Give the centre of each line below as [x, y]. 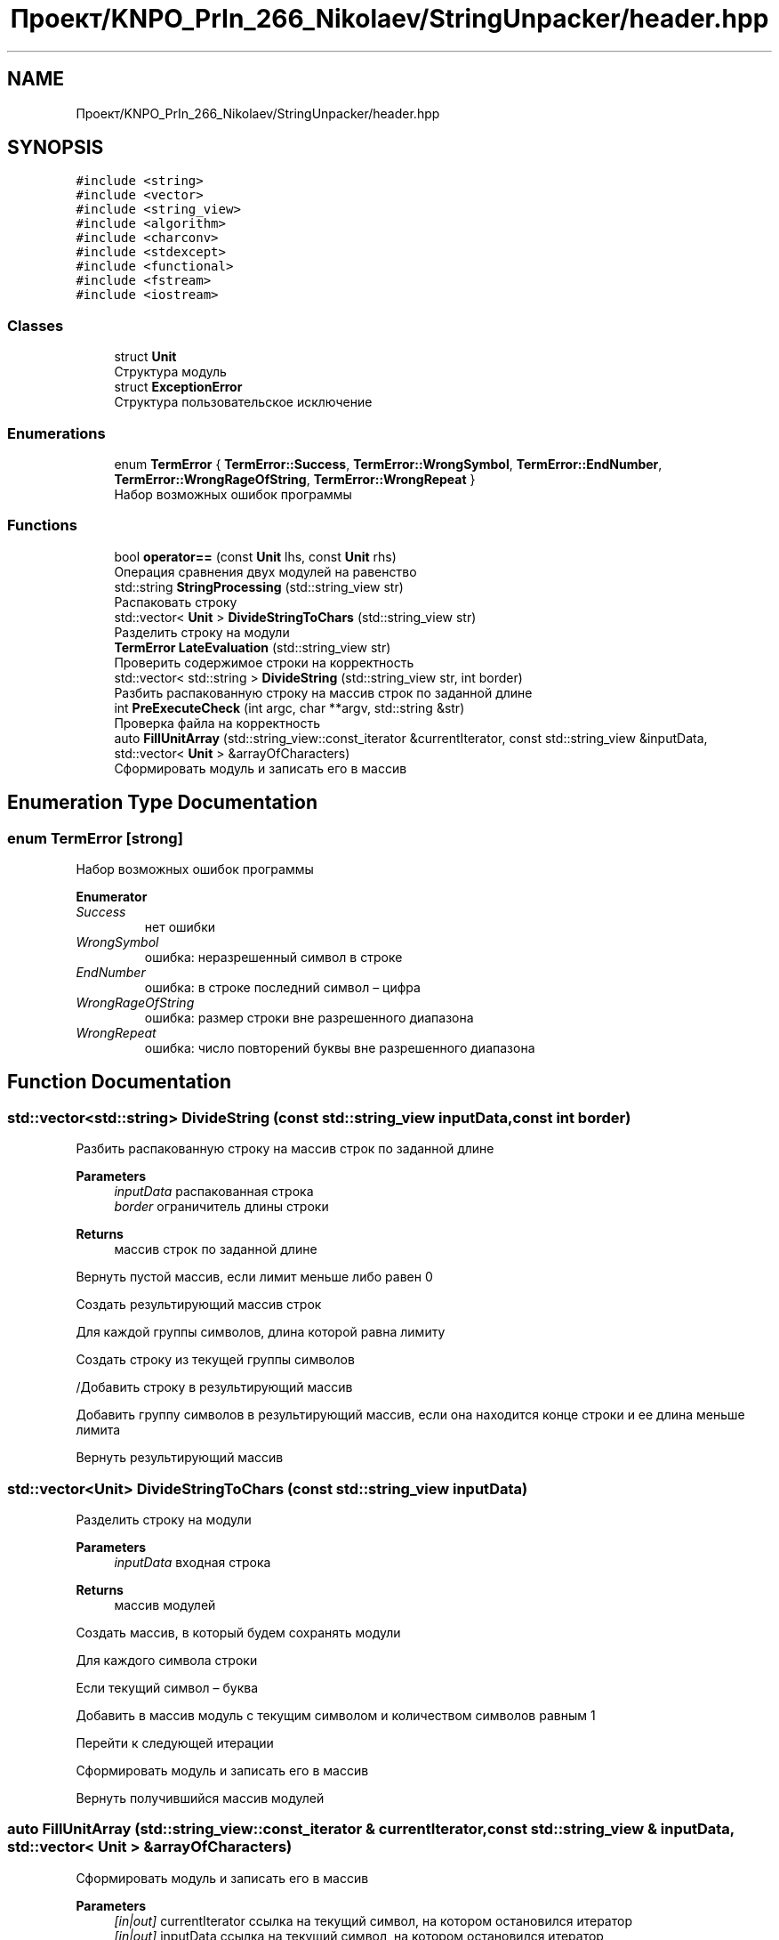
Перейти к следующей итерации [175, 1742]
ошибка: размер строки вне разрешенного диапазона [309, 1017]
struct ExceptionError [178, 387]
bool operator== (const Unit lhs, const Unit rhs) [255, 556]
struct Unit [145, 357]
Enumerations [56, 433]
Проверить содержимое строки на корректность [264, 662]
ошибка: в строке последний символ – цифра [282, 987]
